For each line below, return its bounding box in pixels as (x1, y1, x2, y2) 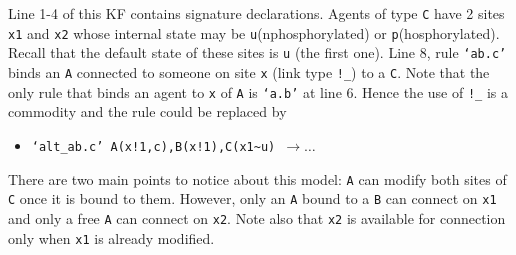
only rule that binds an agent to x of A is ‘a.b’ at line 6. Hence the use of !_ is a (8, 81, 508, 102)
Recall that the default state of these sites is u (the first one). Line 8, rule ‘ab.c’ (8, 42, 507, 63)
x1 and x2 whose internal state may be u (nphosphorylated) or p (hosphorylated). (8, 22, 500, 43)
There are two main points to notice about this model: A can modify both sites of (8, 168, 507, 189)
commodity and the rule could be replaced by (8, 101, 287, 122)
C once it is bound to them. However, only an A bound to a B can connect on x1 (8, 188, 497, 209)
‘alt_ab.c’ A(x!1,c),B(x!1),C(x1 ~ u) (31, 139, 276, 154)
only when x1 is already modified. (8, 227, 215, 248)
